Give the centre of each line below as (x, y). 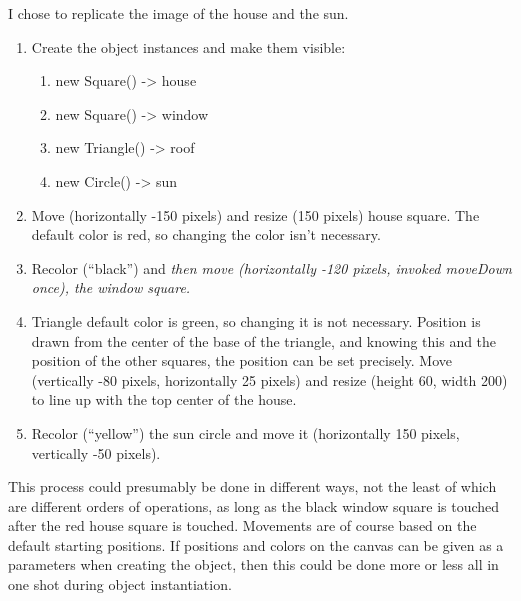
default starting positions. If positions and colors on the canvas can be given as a (256, 544)
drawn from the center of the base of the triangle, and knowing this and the (264, 340)
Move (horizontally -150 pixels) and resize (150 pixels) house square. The (255, 214)
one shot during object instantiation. (120, 584)
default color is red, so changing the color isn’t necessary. (206, 234)
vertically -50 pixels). (96, 452)
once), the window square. (111, 287)
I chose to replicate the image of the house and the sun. (178, 13)
